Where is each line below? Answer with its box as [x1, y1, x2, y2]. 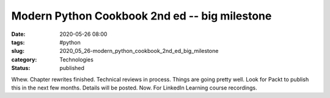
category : [11, 55, 37, 63]
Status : [11, 65, 31, 72]
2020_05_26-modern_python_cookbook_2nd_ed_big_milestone [59, 47, 219, 55]
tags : [11, 38, 25, 46]
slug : [11, 47, 24, 55]
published [59, 65, 85, 72]
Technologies [59, 55, 94, 63]
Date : [11, 30, 26, 38]
